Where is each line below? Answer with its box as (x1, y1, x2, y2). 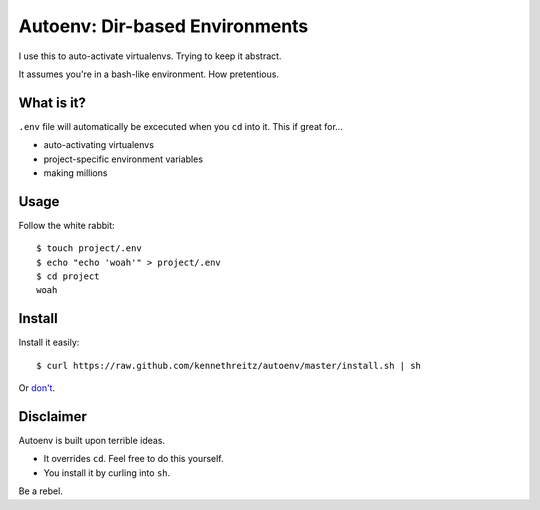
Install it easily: (18, 336, 80, 349)
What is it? (18, 94, 87, 111)
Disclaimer (18, 408, 87, 425)
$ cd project (36, 271, 100, 282)
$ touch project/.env (36, 243, 142, 254)
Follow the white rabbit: (18, 219, 115, 231)
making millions (43, 167, 108, 179)
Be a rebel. (18, 485, 64, 497)
